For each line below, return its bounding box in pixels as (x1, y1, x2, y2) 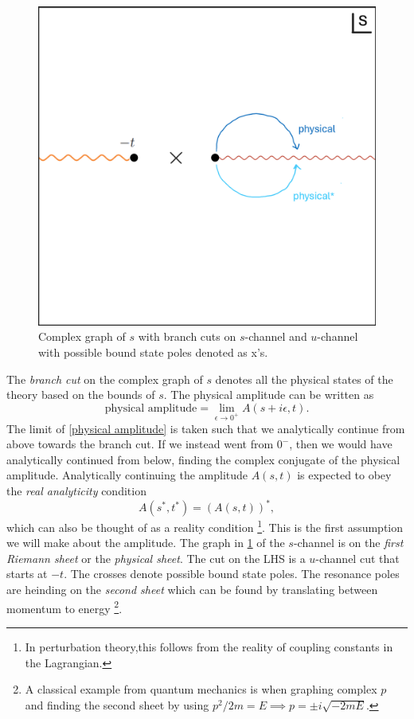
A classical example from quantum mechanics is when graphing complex (25, 681, 377, 698)
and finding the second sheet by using (25, 696, 209, 713)
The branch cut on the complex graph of (6, 370, 203, 387)
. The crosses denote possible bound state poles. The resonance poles (64, 565, 400, 582)
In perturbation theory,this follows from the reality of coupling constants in (25, 638, 393, 655)
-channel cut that (315, 549, 400, 566)
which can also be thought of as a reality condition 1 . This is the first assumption (6, 517, 404, 535)
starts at (6, 565, 48, 582)
